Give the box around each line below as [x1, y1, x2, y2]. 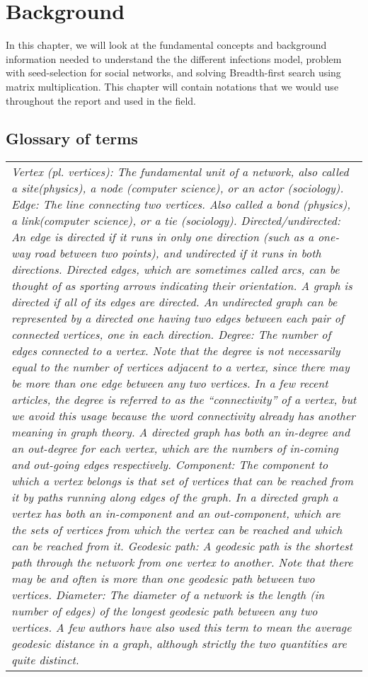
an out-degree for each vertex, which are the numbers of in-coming [11, 440, 338, 457]
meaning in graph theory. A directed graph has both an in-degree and [11, 424, 350, 441]
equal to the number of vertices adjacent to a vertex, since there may [11, 359, 350, 376]
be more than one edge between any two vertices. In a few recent [11, 375, 328, 392]
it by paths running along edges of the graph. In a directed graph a [11, 489, 338, 506]
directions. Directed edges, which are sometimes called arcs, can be [11, 261, 340, 278]
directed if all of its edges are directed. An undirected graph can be [11, 294, 338, 311]
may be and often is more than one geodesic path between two [11, 570, 315, 587]
